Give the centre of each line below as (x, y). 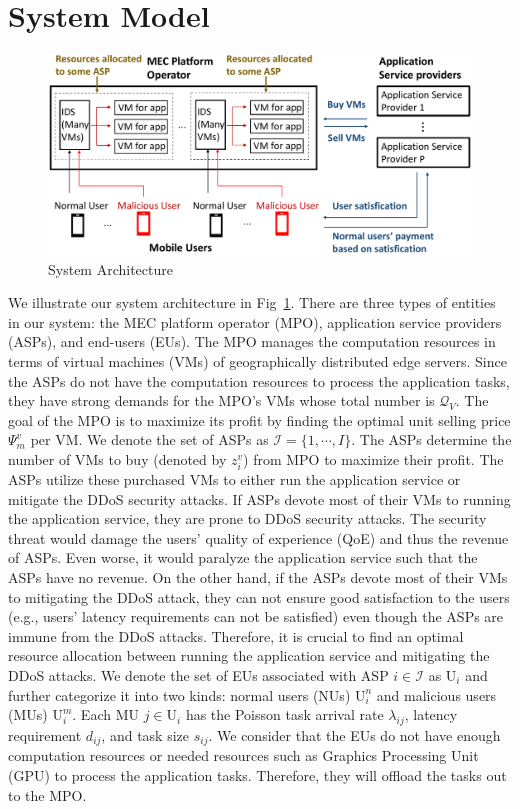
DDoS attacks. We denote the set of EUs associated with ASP (198, 674)
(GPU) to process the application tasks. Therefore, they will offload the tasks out (257, 775)
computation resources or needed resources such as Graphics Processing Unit (243, 755)
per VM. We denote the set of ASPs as (149, 439)
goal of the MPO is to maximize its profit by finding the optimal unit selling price (259, 419)
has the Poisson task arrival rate (284, 714)
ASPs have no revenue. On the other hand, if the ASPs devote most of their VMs (258, 577)
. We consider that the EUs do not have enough (354, 734)
